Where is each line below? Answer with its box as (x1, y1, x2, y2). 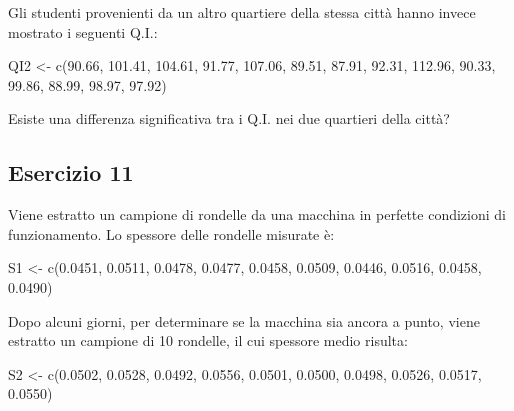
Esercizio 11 (8, 157, 134, 188)
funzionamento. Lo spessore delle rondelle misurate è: (8, 223, 335, 244)
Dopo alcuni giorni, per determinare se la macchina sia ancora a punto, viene (8, 310, 480, 331)
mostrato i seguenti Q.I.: (8, 21, 158, 42)
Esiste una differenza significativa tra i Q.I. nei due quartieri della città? (8, 108, 450, 129)
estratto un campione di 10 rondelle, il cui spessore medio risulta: (8, 330, 408, 351)
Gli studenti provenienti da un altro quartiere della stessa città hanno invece (8, 2, 476, 22)
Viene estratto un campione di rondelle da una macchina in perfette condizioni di (8, 204, 506, 225)
